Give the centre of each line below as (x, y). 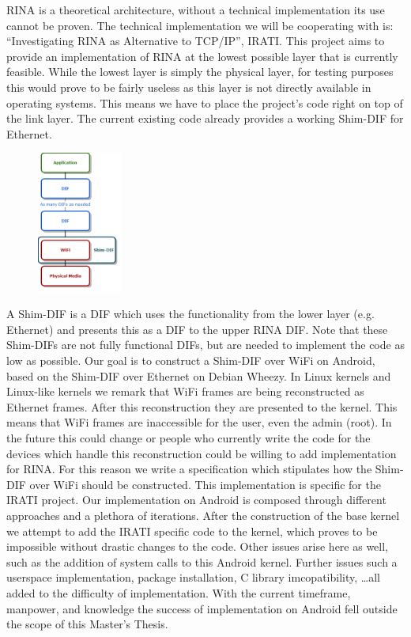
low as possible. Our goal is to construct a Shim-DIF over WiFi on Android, (191, 360)
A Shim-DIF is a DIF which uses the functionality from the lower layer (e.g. (190, 314)
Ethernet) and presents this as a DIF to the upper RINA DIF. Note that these (197, 329)
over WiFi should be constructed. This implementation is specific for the (205, 484)
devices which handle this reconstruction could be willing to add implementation (202, 453)
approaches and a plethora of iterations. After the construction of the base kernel (203, 515)
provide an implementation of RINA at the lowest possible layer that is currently (202, 56)
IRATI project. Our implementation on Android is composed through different (196, 500)
